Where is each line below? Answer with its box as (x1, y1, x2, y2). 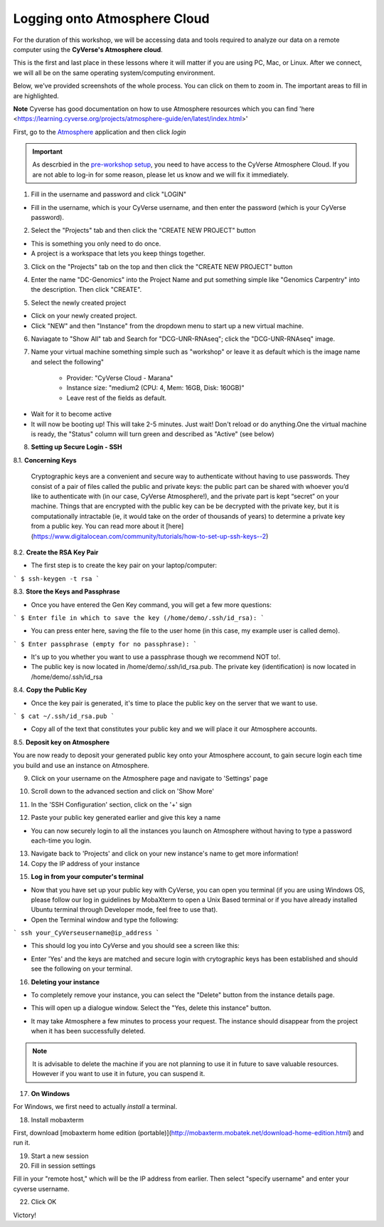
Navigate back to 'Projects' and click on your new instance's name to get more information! (31, 849, 299, 858)
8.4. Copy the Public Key (13, 685, 87, 694)
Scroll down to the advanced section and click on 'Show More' (31, 787, 215, 796)
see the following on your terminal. (31, 964, 133, 973)
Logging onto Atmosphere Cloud (13, 11, 210, 26)
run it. (13, 1139, 31, 1147)
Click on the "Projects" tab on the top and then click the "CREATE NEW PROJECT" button (31, 262, 293, 270)
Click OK (31, 1198, 57, 1206)
